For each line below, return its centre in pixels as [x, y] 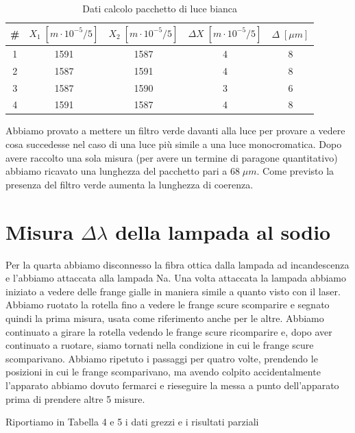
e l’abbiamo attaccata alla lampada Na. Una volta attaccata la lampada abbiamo [176, 278]
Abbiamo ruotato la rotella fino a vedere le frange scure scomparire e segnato [168, 305]
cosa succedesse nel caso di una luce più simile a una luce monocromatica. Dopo [174, 144]
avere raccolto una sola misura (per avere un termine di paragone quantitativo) [172, 157]
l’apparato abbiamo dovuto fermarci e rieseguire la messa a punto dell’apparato [172, 385]
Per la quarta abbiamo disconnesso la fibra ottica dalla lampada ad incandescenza [177, 264]
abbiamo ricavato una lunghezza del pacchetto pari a [117, 171]
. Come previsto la [295, 171]
